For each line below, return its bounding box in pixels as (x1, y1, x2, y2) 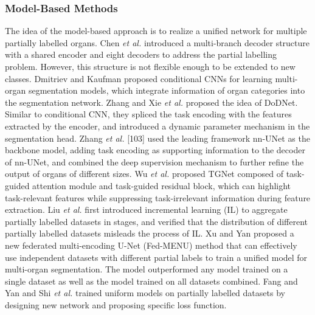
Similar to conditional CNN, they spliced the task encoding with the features (5, 108, 292, 120)
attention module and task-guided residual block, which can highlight (32, 179, 291, 192)
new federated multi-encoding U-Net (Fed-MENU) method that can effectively (5, 238, 297, 251)
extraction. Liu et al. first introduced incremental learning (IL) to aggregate (5, 203, 288, 216)
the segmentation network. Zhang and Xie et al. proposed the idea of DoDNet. (5, 95, 298, 108)
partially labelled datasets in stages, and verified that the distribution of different (5, 215, 308, 227)
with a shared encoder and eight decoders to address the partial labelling (5, 48, 277, 61)
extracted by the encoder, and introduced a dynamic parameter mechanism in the (5, 119, 310, 132)
